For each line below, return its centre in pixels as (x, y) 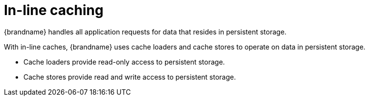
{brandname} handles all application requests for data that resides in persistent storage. (145, 32)
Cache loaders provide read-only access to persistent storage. (124, 62)
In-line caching (54, 10)
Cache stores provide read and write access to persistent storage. (130, 77)
